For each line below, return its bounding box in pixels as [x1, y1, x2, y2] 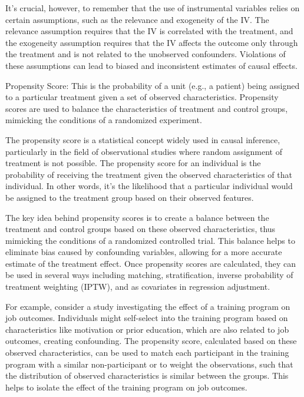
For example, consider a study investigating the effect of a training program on [5, 300, 290, 312]
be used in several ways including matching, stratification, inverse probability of [5, 269, 293, 281]
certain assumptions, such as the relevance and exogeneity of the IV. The [5, 13, 269, 25]
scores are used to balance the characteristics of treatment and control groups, [5, 102, 288, 114]
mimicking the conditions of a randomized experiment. [5, 114, 202, 126]
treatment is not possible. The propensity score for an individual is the [5, 157, 261, 169]
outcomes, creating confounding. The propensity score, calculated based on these [5, 335, 297, 347]
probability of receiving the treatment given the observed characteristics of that [5, 168, 292, 180]
